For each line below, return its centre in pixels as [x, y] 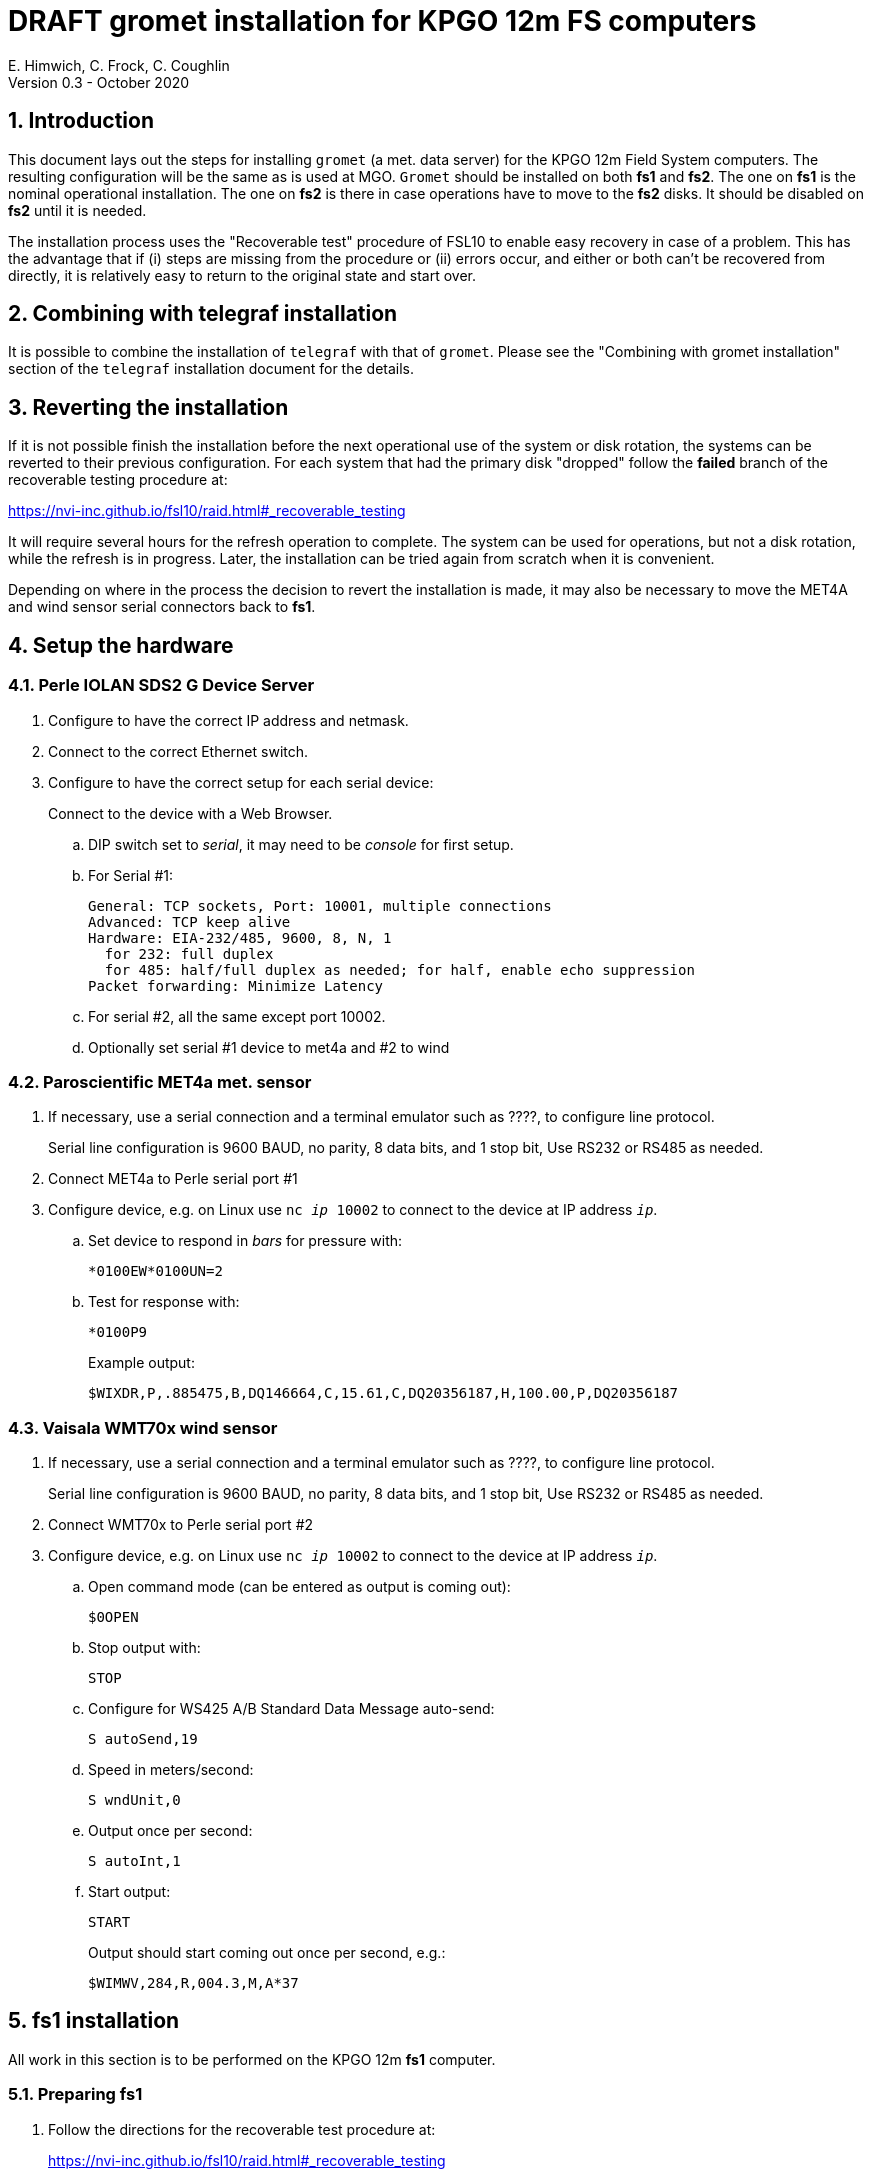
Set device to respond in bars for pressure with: [245, 1241]
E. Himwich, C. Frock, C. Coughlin [119, 65]
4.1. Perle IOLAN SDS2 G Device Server [161, 685]
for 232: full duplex [189, 953]
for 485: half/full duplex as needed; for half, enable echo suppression [399, 969]
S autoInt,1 [134, 1861]
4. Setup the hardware [121, 645]
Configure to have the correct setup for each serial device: [241, 782]
